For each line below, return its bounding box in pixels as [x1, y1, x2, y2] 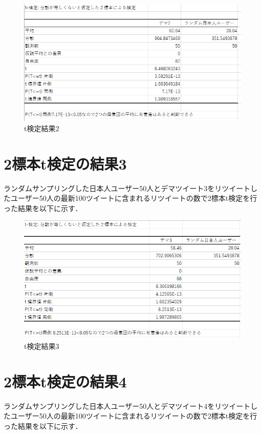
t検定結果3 [24, 340, 59, 351]
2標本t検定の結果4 [4, 370, 127, 391]
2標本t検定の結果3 [4, 153, 127, 174]
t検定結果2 [24, 122, 59, 133]
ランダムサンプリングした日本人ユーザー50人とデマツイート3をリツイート [4, 182, 251, 193]
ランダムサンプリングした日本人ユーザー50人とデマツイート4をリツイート [4, 400, 251, 411]
